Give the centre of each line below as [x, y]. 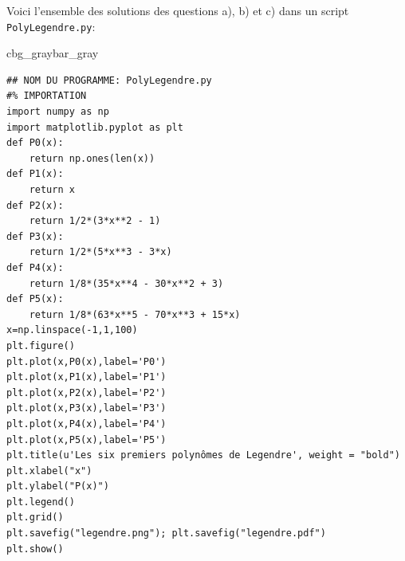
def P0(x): [35, 143]
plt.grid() [35, 518]
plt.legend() [41, 502]
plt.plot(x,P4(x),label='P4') [87, 424]
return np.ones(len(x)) [92, 158]
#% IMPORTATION [47, 96]
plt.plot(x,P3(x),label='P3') [87, 408]
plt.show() [35, 549]
